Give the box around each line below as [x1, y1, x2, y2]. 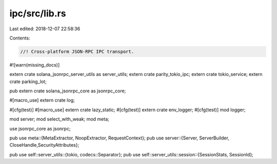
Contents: [9, 35, 30, 41]
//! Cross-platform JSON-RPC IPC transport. [20, 49, 134, 54]
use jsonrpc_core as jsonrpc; [9, 126, 71, 132]
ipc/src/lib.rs [9, 8, 66, 19]
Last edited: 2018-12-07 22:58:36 [9, 26, 81, 32]
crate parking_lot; [9, 78, 47, 85]
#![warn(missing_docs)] [9, 61, 60, 68]
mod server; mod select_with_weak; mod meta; [9, 116, 110, 122]
